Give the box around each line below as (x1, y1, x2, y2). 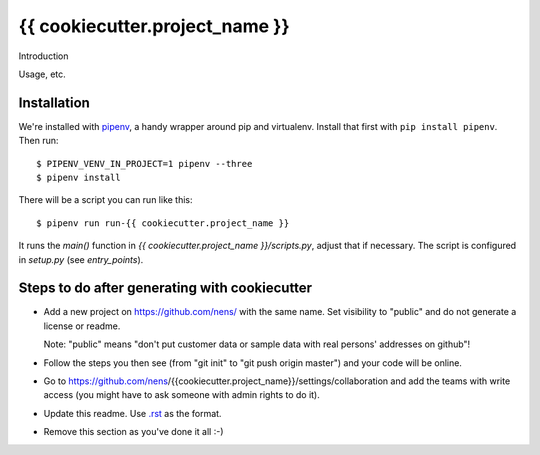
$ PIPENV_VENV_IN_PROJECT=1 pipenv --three (36, 158, 253, 169)
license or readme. (43, 320, 121, 332)
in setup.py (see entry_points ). (18, 253, 144, 265)
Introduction (18, 50, 69, 62)
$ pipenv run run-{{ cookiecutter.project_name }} (36, 217, 290, 229)
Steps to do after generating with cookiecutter (18, 280, 313, 297)
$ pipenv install (36, 172, 121, 184)
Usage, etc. (18, 68, 67, 80)
